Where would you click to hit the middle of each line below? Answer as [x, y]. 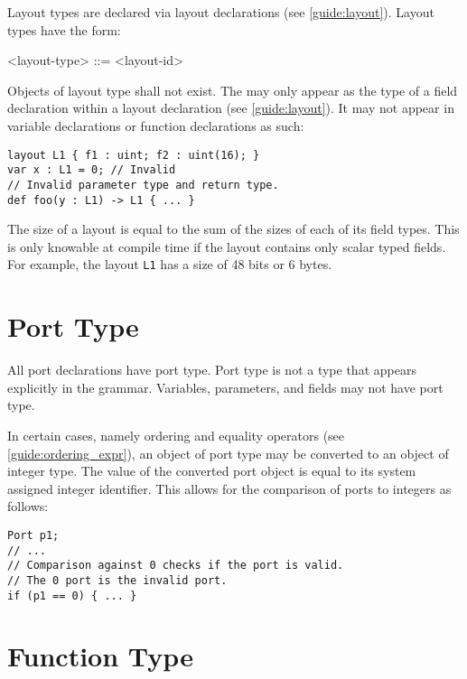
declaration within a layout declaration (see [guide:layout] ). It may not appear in [231, 108]
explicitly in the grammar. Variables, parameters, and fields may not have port [225, 387]
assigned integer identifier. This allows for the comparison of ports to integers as [229, 488]
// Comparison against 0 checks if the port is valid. [176, 566]
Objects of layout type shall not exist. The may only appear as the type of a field [233, 90]
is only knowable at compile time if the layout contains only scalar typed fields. [227, 246]
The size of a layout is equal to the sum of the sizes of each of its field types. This [233, 229]
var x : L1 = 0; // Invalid [92, 170]
